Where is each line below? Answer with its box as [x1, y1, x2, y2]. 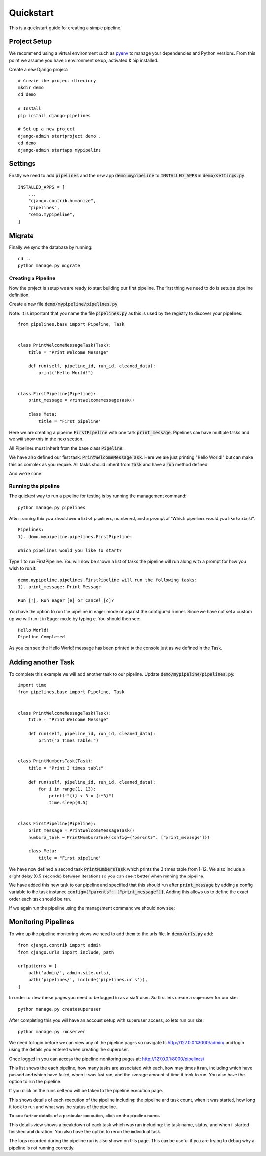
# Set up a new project [18, 126, 75, 132]
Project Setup [9, 38, 52, 46]
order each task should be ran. [9, 896, 71, 902]
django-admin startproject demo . [18, 133, 101, 139]
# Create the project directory [18, 78, 96, 83]
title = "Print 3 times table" [28, 765, 104, 771]
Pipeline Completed [18, 634, 65, 639]
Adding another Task [9, 658, 75, 666]
